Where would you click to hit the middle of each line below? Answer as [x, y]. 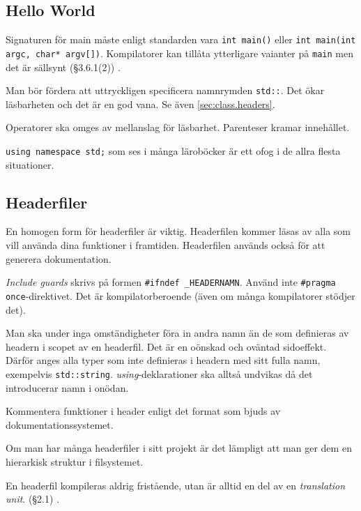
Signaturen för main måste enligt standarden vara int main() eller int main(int [181, 39]
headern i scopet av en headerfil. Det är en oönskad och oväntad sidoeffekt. [166, 346]
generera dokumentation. [59, 258]
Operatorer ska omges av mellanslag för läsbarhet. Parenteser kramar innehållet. [178, 127]
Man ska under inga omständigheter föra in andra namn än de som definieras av [177, 333]
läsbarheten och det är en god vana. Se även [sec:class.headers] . [140, 104]
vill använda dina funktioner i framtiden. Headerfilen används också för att [166, 245]
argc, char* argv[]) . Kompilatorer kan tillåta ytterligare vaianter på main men [179, 53]
